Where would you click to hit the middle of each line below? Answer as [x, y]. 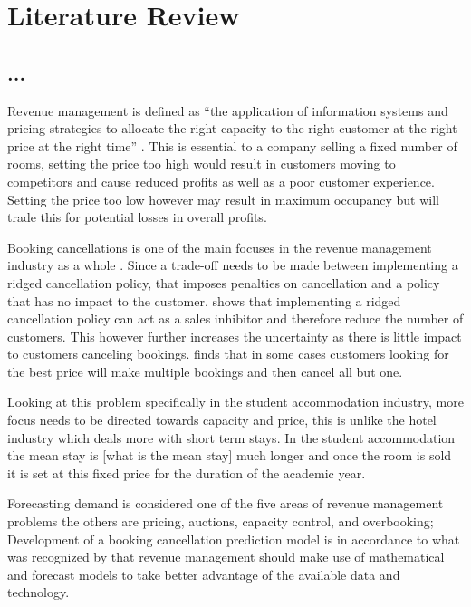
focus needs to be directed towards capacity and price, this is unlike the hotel [222, 420]
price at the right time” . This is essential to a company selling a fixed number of [232, 145]
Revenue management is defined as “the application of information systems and [228, 110]
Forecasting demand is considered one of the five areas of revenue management [226, 503]
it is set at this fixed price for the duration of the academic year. [187, 472]
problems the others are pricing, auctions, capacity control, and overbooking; [221, 521]
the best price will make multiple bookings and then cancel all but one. [205, 371]
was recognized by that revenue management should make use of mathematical [226, 557]
